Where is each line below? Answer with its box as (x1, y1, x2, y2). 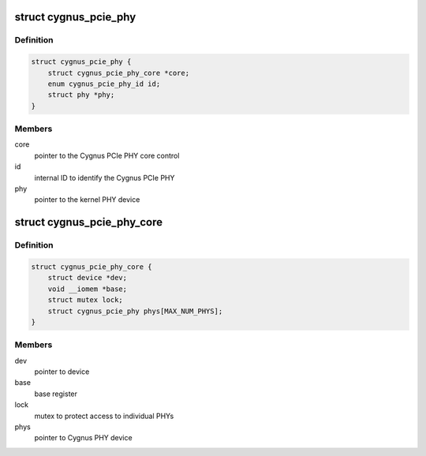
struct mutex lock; (47, 296, 124, 305)
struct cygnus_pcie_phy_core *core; (47, 68, 189, 77)
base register (34, 389, 78, 398)
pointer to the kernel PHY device (34, 195, 140, 204)
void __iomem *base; (47, 284, 128, 293)
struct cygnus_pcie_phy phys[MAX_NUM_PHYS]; (47, 306, 223, 316)
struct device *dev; (47, 273, 128, 282)
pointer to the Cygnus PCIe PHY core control (34, 151, 180, 160)
